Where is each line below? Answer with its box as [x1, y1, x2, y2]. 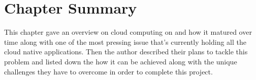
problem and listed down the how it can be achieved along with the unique [4, 56, 237, 66]
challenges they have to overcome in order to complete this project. [4, 66, 213, 76]
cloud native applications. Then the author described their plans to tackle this [4, 46, 248, 57]
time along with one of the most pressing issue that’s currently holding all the [4, 36, 246, 47]
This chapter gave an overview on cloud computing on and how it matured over [4, 27, 252, 37]
